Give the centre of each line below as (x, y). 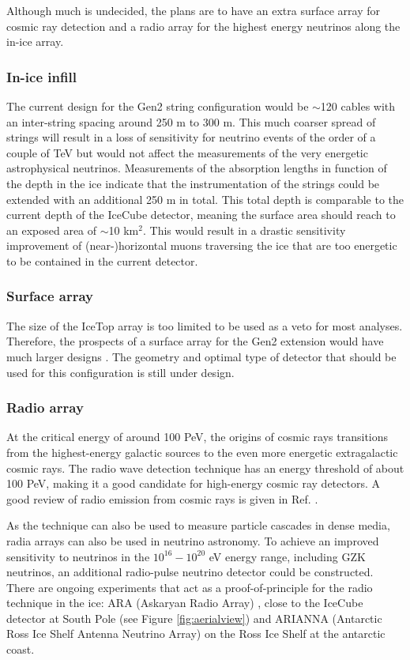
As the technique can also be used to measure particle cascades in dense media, (198, 525)
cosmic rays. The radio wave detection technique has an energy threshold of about (205, 468)
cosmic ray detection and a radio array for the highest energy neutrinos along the (203, 26)
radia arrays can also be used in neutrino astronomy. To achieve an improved (193, 540)
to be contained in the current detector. (102, 260)
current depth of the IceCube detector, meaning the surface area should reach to (201, 215)
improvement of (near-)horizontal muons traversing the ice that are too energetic (202, 245)
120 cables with (358, 106)
